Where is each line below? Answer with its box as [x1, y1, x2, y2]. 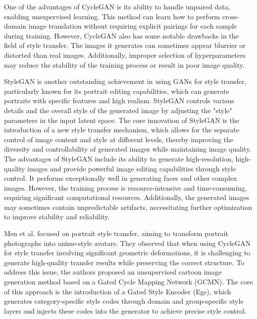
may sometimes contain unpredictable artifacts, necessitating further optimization [4, 201, 253, 212]
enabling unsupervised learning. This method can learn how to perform [4, 11, 220, 21]
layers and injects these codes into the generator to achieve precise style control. [4, 305, 247, 316]
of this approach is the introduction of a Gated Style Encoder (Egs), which [4, 286, 231, 296]
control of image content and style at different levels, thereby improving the [4, 134, 234, 144]
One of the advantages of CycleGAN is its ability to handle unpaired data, [4, 1, 230, 11]
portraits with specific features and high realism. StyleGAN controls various [4, 95, 234, 106]
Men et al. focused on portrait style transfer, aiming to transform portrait [4, 228, 228, 239]
